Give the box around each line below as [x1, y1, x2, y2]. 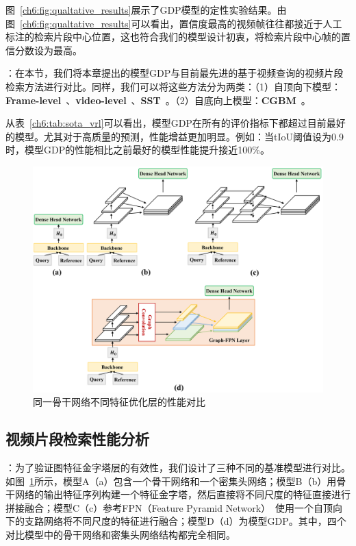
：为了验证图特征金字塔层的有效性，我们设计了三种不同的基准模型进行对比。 [5, 460, 351, 474]
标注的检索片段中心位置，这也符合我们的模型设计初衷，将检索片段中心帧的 [5, 29, 341, 44]
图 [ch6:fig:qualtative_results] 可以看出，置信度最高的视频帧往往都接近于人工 [5, 16, 342, 30]
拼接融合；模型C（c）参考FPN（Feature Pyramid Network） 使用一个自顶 [5, 500, 333, 514]
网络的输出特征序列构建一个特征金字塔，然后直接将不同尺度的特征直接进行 [14, 487, 351, 501]
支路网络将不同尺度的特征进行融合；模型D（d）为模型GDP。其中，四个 [24, 514, 346, 528]
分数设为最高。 [14, 42, 82, 57]
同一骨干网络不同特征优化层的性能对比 [33, 395, 205, 409]
